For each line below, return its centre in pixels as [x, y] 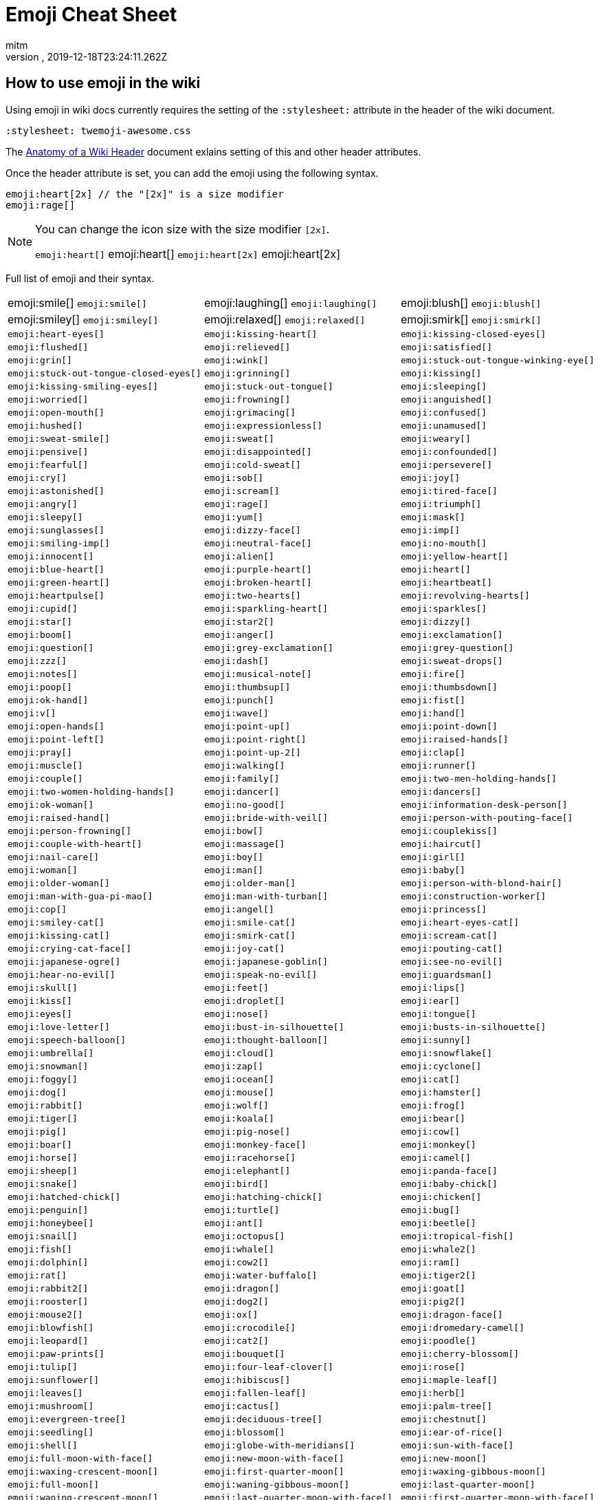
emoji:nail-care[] [54, 857]
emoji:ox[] [231, 1314]
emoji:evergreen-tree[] [67, 1419]
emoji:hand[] [433, 713]
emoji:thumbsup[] [247, 687]
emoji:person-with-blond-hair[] [481, 883]
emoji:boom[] [40, 634]
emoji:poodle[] [438, 1340]
